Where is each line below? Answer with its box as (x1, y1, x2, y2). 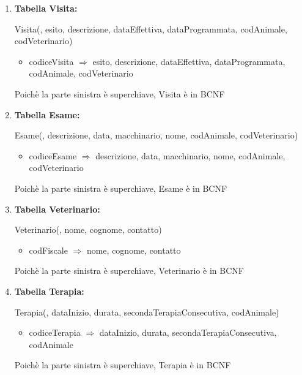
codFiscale (29, 243, 68, 256)
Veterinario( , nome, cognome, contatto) (14, 223, 162, 236)
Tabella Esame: (14, 108, 80, 121)
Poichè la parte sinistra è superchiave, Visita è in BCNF (14, 87, 225, 100)
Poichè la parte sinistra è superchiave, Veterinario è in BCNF (14, 264, 244, 277)
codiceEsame (29, 149, 77, 162)
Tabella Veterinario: (14, 202, 100, 215)
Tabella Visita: (14, 2, 78, 14)
